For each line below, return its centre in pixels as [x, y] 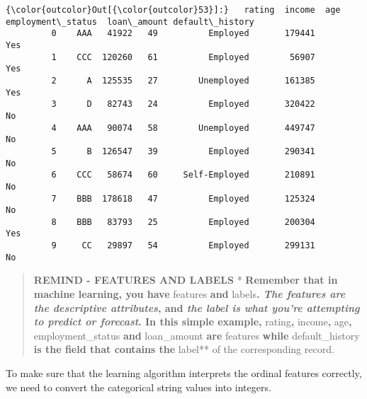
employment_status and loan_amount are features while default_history [197, 335]
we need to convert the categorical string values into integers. [139, 387]
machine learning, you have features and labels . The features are [190, 294]
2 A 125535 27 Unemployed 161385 [183, 80]
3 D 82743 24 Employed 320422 [183, 104]
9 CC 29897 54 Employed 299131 [183, 246]
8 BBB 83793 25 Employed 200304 [183, 222]
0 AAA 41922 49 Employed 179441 [183, 34]
